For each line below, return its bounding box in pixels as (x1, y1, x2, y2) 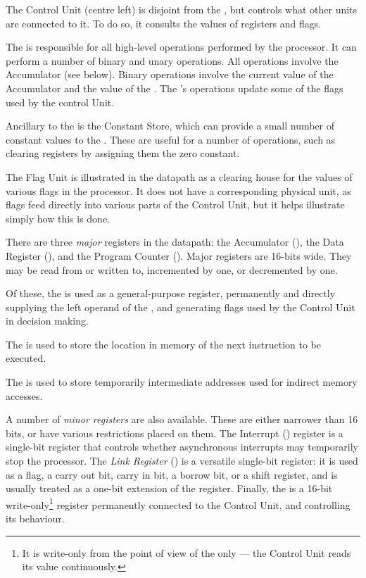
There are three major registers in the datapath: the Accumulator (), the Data (6, 234, 344, 249)
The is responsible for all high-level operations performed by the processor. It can (6, 39, 357, 54)
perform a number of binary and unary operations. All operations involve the (6, 53, 339, 68)
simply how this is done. (6, 211, 111, 225)
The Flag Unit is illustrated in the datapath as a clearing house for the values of (6, 169, 353, 184)
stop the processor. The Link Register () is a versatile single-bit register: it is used (6, 453, 358, 468)
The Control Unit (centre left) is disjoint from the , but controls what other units (6, 2, 358, 16)
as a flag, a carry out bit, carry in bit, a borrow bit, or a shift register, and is (6, 467, 338, 482)
